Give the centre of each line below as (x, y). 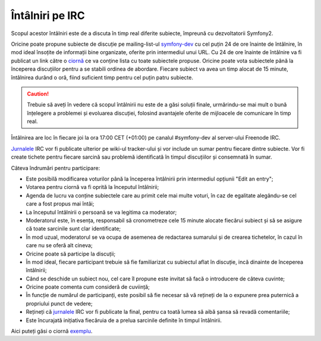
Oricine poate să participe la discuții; (71, 254)
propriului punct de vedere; (59, 304)
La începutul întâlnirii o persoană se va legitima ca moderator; (101, 212)
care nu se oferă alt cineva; (59, 245)
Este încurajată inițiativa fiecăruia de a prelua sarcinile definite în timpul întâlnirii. (124, 320)
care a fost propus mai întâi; (60, 204)
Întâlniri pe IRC (48, 15)
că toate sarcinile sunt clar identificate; (73, 229)
